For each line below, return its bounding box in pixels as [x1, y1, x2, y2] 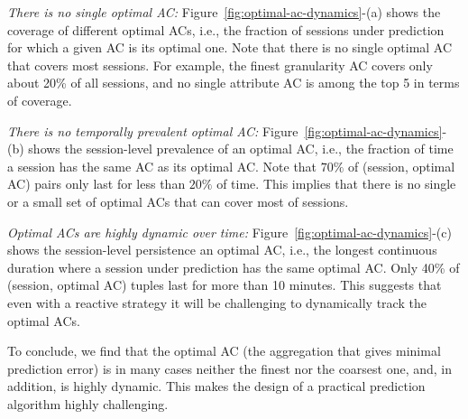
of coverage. [7, 90, 72, 109]
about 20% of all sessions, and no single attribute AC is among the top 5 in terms [7, 73, 460, 92]
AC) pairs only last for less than [7, 174, 186, 193]
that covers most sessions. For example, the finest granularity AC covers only [7, 55, 433, 74]
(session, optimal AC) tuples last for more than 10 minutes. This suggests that [7, 275, 442, 294]
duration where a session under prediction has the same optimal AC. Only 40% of [7, 257, 460, 276]
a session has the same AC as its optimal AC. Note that [7, 156, 317, 175]
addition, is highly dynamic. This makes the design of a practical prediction [7, 377, 426, 396]
